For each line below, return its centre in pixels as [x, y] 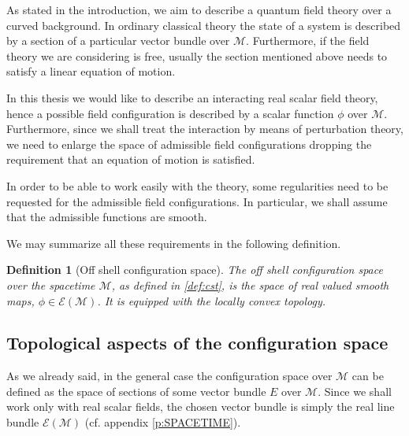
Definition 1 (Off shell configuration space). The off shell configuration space [195, 270]
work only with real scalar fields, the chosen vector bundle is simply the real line [201, 406]
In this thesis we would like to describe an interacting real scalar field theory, [192, 97]
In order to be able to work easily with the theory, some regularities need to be [197, 185]
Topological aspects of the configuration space [197, 343]
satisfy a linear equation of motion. [91, 71]
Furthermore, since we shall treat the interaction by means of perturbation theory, [205, 129]
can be [368, 376]
